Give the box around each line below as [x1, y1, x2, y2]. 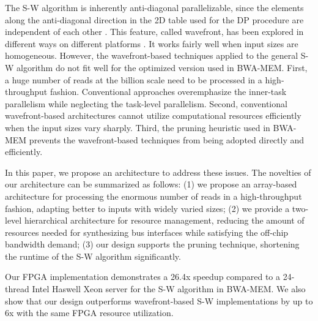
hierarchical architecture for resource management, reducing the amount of [24, 214, 305, 227]
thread [5, 282, 29, 295]
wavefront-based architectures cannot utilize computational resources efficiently [5, 109, 301, 122]
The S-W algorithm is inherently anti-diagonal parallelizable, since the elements [5, 1, 304, 13]
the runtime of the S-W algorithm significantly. [5, 249, 181, 262]
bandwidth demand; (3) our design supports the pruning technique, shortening [5, 238, 300, 251]
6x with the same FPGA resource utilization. [5, 306, 174, 319]
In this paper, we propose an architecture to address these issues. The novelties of [5, 165, 311, 178]
